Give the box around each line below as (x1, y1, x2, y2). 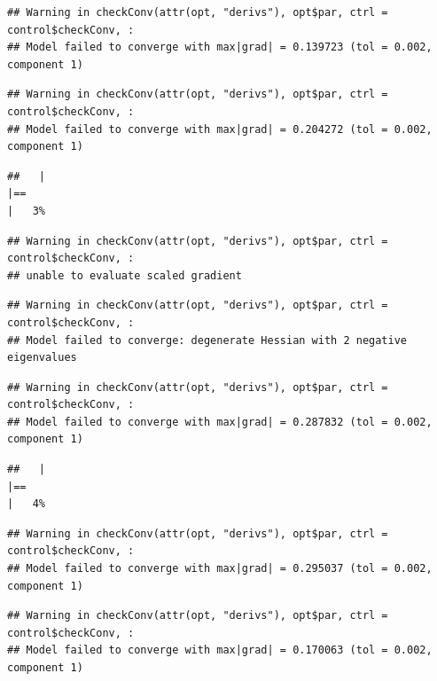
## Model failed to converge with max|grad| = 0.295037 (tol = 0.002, (7, 562, 433, 575)
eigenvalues (7, 351, 77, 364)
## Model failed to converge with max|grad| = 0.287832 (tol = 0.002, (7, 415, 433, 428)
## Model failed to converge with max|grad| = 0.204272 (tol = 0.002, (7, 122, 433, 136)
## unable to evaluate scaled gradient (7, 269, 242, 282)
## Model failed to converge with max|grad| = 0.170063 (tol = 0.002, (7, 644, 433, 657)
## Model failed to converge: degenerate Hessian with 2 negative (7, 333, 408, 347)
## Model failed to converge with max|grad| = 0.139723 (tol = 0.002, (7, 41, 433, 54)
